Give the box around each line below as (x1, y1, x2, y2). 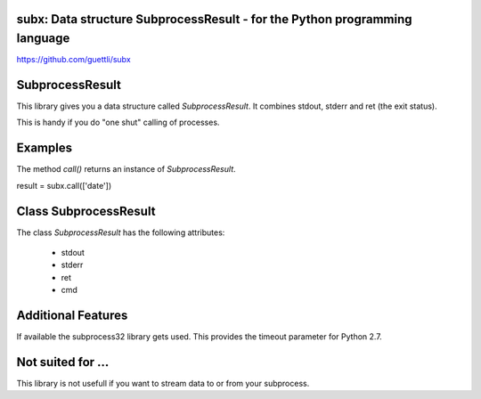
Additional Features (16, 307, 128, 322)
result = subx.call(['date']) (16, 180, 112, 191)
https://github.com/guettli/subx (16, 54, 131, 65)
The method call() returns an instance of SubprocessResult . (16, 164, 236, 175)
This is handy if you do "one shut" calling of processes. (16, 117, 220, 128)
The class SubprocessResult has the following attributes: (16, 227, 225, 238)
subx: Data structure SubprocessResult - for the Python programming (16, 12, 413, 27)
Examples (16, 141, 73, 156)
